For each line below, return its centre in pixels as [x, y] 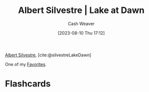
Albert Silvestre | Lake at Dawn [81, 10]
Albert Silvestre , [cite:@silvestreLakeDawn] [48, 55]
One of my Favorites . [26, 64]
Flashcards [28, 84]
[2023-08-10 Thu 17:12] [81, 33]
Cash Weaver [81, 24]
